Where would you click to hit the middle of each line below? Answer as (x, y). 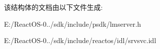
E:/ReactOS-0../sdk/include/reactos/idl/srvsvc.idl (80, 40)
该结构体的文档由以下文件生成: (53, 7)
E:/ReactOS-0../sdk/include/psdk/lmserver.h (73, 24)
